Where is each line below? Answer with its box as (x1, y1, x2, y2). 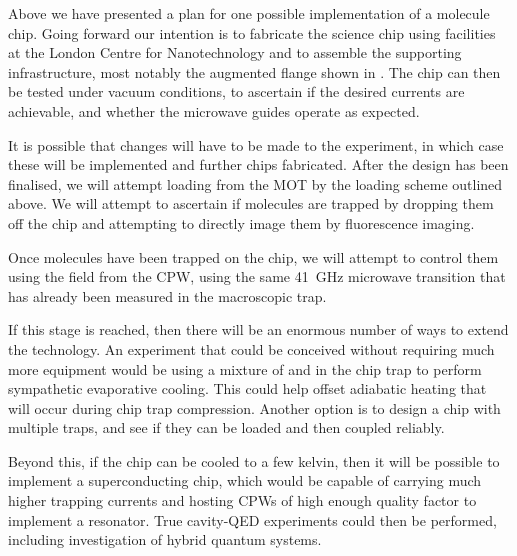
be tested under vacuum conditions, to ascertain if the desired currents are (8, 81, 465, 102)
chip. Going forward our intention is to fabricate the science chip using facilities (8, 22, 496, 43)
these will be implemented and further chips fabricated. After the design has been (8, 154, 509, 175)
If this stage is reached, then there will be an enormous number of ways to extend (8, 319, 509, 340)
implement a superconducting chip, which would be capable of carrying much (8, 470, 482, 491)
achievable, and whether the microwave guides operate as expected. (8, 100, 420, 121)
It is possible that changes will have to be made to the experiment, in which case (8, 134, 504, 155)
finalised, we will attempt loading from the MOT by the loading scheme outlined (8, 173, 503, 194)
